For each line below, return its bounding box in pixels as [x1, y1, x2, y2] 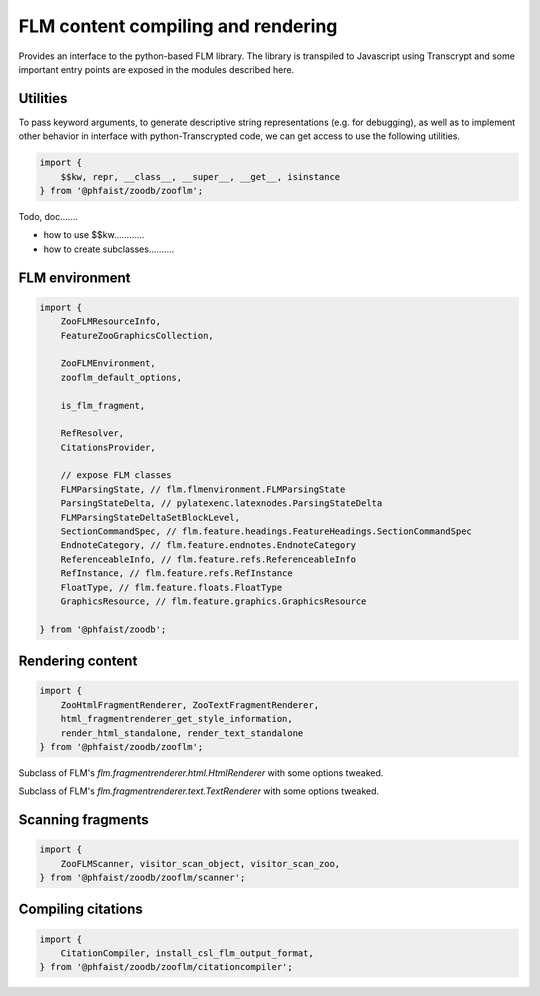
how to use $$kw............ [43, 229, 145, 241]
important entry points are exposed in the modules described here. [18, 63, 295, 75]
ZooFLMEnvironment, [60, 358, 157, 369]
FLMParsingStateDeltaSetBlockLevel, [60, 511, 240, 523]
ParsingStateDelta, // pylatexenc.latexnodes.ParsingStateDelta [60, 498, 383, 509]
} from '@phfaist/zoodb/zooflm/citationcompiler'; [39, 961, 294, 973]
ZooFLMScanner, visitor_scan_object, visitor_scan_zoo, [60, 858, 341, 869]
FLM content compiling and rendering [18, 15, 338, 37]
